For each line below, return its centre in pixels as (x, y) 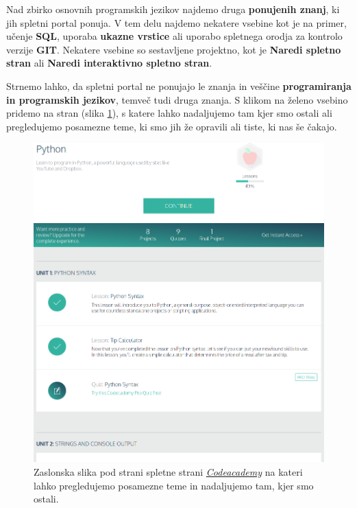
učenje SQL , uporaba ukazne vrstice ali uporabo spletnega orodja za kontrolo (174, 36)
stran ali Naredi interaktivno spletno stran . (109, 63)
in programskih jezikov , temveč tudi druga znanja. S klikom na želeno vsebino (177, 99)
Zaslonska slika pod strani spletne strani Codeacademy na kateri (168, 472)
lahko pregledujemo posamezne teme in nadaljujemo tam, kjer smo (174, 485)
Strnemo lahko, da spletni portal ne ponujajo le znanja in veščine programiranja (179, 85)
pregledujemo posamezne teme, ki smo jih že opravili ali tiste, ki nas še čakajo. (172, 126)
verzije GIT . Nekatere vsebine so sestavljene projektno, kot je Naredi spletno (174, 49)
